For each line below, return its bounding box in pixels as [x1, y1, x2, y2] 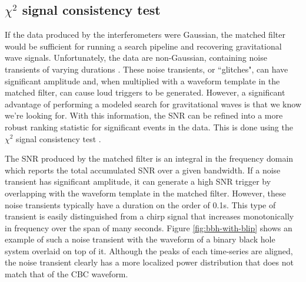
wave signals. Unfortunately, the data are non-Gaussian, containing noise [5, 51, 267, 64]
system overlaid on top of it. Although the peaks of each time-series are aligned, [5, 244, 293, 257]
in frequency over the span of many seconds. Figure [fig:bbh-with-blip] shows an [5, 221, 292, 234]
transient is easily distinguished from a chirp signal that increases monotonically [5, 210, 294, 222]
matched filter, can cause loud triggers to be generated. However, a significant [5, 86, 285, 99]
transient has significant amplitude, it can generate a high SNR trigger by [5, 175, 271, 188]
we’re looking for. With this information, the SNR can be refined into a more [5, 109, 283, 122]
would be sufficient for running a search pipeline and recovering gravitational [5, 40, 282, 52]
